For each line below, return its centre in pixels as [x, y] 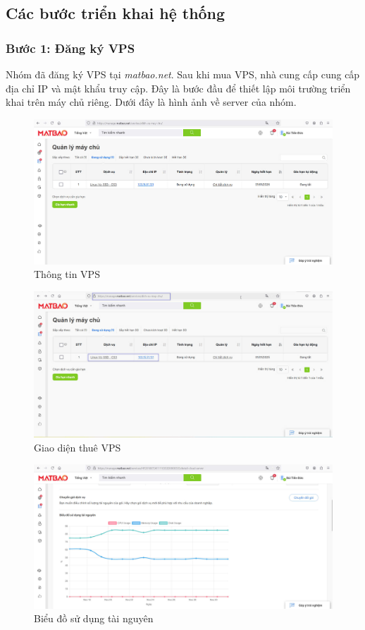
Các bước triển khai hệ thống [116, 13]
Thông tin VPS [67, 274]
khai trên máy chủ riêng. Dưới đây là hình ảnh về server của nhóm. [151, 102]
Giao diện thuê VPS [78, 447]
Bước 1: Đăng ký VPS [70, 48]
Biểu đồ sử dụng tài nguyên [94, 618]
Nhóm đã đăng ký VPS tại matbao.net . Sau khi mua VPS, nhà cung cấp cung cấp [183, 74]
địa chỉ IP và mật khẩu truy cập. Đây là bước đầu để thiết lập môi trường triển [178, 88]
